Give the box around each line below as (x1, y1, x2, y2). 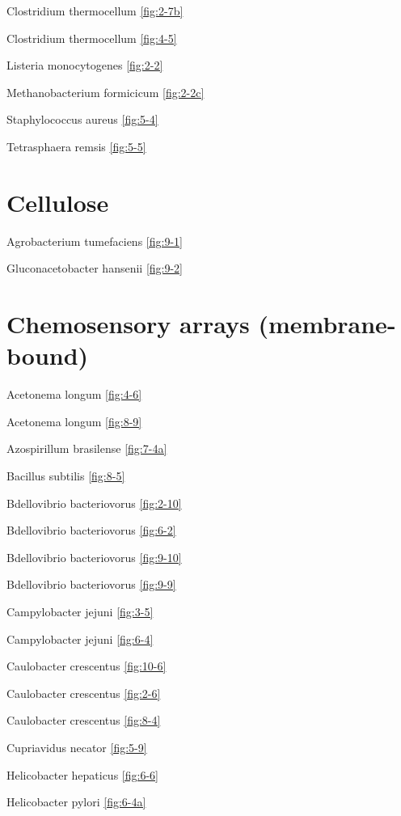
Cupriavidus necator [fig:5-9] (6, 738, 147, 755)
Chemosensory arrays (6, 307, 250, 340)
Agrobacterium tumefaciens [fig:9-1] (6, 232, 183, 249)
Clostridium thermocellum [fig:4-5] (6, 29, 177, 46)
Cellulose (6, 185, 109, 218)
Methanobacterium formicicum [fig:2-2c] (6, 83, 205, 100)
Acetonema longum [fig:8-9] (6, 412, 142, 429)
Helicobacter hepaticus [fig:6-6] (6, 766, 158, 783)
